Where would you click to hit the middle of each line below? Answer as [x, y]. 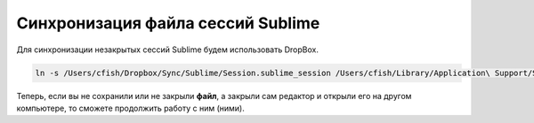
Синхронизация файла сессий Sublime [168, 23]
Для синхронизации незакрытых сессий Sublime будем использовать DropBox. [168, 50]
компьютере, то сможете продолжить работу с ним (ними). [130, 108]
